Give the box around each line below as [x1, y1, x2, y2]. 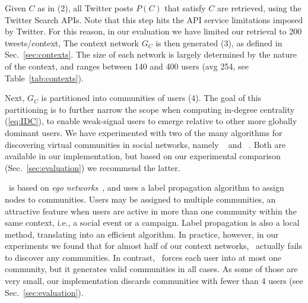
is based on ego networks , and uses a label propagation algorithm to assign [8, 181, 284, 194]
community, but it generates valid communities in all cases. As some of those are [5, 263, 298, 275]
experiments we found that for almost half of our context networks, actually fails [5, 239, 302, 252]
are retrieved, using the [217, 2, 301, 14]
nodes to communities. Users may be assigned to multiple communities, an [5, 192, 276, 205]
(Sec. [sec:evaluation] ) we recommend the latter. [5, 161, 180, 173]
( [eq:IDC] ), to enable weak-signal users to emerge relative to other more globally [5, 115, 297, 127]
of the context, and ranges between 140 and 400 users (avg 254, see [5, 59, 249, 72]
